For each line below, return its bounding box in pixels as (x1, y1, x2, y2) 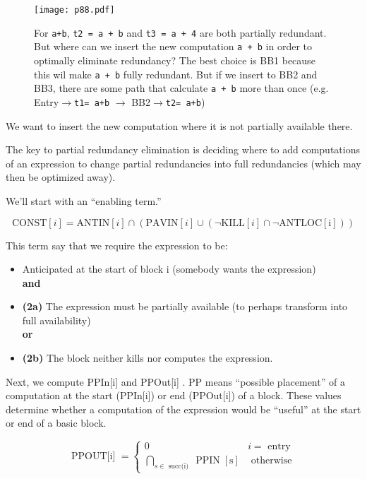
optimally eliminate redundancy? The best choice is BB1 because (34, 52, 315, 67)
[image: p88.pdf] (34, 5, 115, 15)
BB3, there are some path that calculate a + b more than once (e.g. (34, 81, 329, 95)
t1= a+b (74, 97, 110, 108)
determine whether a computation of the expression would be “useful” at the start (6, 401, 361, 416)
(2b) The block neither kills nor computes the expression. (22, 350, 273, 365)
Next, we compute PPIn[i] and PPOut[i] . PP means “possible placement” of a (6, 374, 345, 389)
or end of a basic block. (6, 415, 107, 430)
